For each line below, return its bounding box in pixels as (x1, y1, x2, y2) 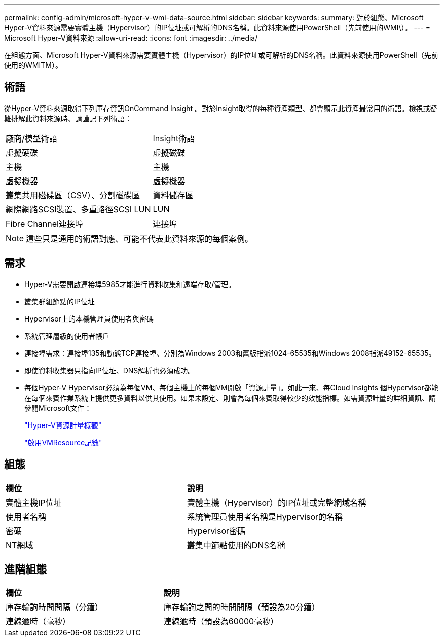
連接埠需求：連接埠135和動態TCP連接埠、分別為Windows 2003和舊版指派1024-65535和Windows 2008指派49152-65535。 (24, 348, 436, 358)
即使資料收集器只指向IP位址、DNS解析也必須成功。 (24, 366, 195, 375)
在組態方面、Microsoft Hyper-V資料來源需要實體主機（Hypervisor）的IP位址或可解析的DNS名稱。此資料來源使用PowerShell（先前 (4, 51, 438, 59)
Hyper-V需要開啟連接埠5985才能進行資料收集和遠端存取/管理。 (24, 279, 236, 289)
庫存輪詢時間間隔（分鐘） (6, 602, 103, 613)
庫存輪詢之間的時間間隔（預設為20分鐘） (163, 602, 320, 613)
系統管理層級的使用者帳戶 (24, 331, 109, 340)
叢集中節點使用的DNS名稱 (187, 540, 285, 550)
